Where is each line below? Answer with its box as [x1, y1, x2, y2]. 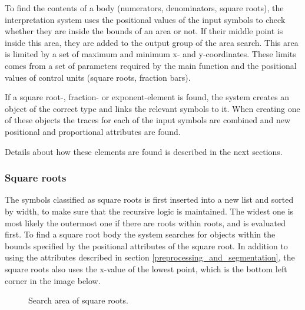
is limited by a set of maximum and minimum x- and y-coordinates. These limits [5, 48, 296, 60]
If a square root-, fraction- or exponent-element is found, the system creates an [5, 91, 290, 103]
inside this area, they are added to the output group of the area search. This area [5, 36, 299, 48]
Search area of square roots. [28, 294, 128, 306]
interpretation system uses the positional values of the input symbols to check [5, 13, 286, 25]
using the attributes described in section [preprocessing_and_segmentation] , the [5, 251, 295, 263]
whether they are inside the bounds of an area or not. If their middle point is [5, 25, 283, 37]
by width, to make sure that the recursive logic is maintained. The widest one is [5, 205, 294, 217]
